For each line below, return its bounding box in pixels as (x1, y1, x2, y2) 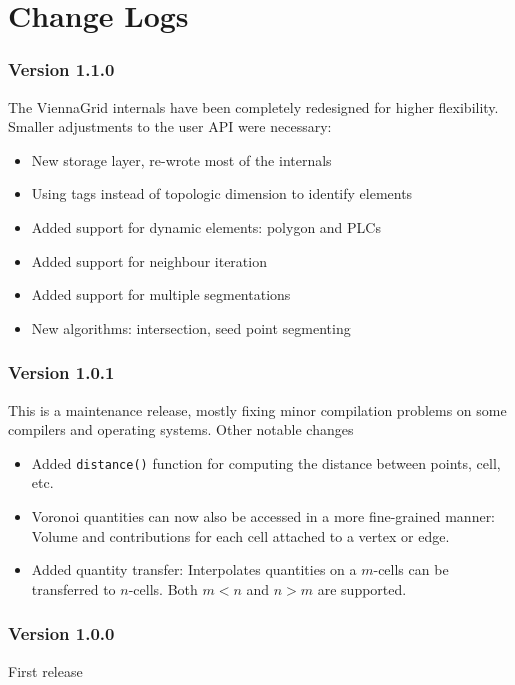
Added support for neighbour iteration (31, 250, 267, 271)
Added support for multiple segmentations (31, 284, 291, 305)
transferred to (31, 578, 116, 599)
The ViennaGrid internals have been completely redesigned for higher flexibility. (8, 96, 499, 117)
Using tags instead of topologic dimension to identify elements (31, 183, 413, 204)
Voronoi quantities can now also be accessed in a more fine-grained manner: (31, 506, 496, 526)
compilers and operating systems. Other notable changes (8, 419, 354, 440)
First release (8, 660, 83, 681)
